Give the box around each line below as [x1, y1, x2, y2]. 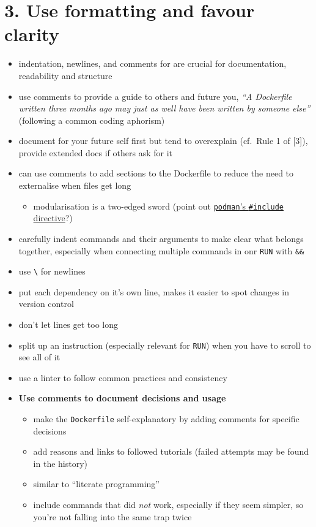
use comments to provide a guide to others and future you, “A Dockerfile [18, 89, 292, 102]
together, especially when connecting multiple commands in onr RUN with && [18, 244, 304, 257]
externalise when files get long [18, 179, 131, 192]
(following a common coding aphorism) [18, 113, 165, 126]
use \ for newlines [18, 265, 86, 278]
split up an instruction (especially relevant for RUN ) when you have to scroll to [18, 338, 311, 351]
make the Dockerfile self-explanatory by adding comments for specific [33, 412, 299, 425]
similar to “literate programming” [33, 477, 160, 490]
